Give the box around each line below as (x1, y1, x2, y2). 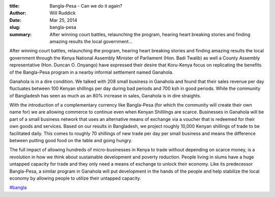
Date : (9, 17, 21, 23)
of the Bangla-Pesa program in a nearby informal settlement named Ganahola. (9, 69, 174, 75)
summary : (9, 31, 32, 38)
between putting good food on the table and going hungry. (9, 138, 132, 144)
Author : (9, 10, 26, 16)
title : (9, 3, 20, 9)
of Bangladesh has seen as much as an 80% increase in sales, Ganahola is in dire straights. (9, 92, 201, 98)
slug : (9, 24, 20, 30)
